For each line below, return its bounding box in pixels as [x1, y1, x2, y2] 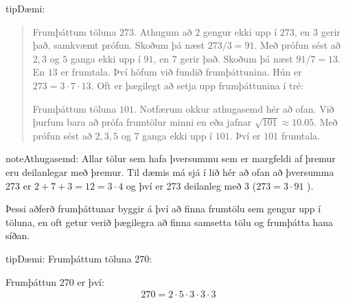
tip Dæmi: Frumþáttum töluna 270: [5, 251, 152, 265]
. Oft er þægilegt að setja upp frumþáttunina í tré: [91, 78, 303, 92]
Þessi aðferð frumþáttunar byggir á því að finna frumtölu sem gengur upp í [5, 201, 321, 216]
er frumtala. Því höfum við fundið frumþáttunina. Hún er [60, 65, 302, 79]
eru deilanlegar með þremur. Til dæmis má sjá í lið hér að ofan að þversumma [5, 164, 334, 179]
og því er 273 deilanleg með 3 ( [126, 178, 257, 192]
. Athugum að [134, 24, 192, 38]
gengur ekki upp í [203, 24, 277, 38]
